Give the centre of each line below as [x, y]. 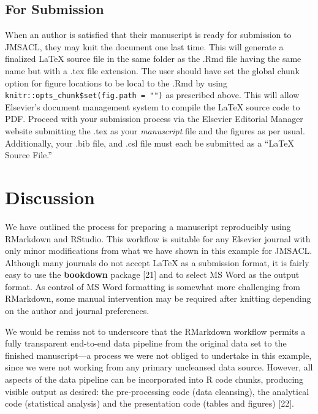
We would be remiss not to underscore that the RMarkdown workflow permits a [155, 331]
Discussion [50, 197]
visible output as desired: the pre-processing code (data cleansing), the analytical [157, 391]
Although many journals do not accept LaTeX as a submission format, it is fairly [157, 262]
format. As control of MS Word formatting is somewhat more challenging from [153, 286]
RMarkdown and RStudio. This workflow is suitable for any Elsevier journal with [158, 238]
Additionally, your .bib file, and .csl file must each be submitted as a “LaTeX [150, 143]
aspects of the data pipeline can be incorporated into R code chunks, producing [154, 379]
